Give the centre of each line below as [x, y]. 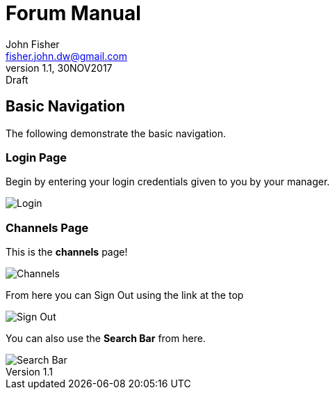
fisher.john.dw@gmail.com [66, 56]
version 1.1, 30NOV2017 [59, 68]
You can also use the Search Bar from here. [106, 339]
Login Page [36, 157]
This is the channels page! [67, 252]
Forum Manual [73, 13]
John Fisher [33, 44]
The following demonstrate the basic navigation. [116, 133]
